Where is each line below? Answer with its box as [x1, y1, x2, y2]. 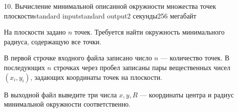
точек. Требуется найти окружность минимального [74, 27, 225, 37]
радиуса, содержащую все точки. [4, 36, 102, 46]
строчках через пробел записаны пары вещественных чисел [53, 62, 231, 72]
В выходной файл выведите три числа [4, 89, 117, 99]
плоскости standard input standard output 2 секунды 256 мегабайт [4, 10, 196, 20]
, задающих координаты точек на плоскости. [30, 72, 162, 82]
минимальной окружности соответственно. [4, 99, 131, 109]
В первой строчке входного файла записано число [4, 53, 152, 63]
